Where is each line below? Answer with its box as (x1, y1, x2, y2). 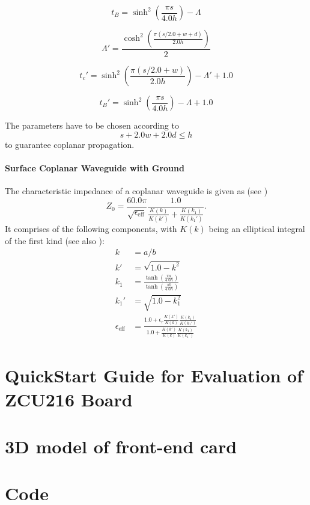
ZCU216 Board (5, 387, 133, 411)
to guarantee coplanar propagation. (5, 138, 135, 150)
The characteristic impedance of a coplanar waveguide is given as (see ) (5, 185, 268, 197)
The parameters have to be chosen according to (5, 119, 179, 132)
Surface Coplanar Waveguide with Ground (5, 161, 184, 174)
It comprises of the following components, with (5, 222, 177, 235)
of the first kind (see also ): (5, 234, 105, 246)
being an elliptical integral (208, 222, 305, 235)
